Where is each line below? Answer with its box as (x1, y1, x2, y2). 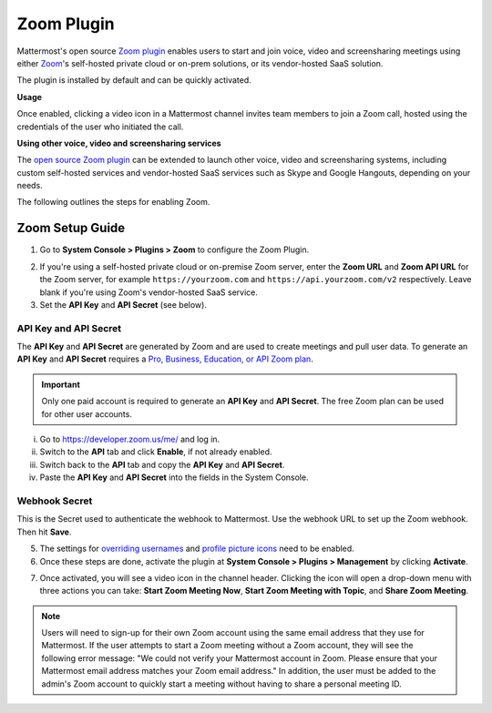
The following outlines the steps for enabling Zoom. (16, 197, 210, 208)
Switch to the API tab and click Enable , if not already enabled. (39, 446, 272, 457)
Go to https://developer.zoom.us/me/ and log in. (39, 433, 220, 445)
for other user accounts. (41, 408, 132, 419)
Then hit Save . (16, 526, 72, 537)
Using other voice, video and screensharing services (16, 138, 222, 148)
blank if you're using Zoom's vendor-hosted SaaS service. (39, 287, 259, 298)
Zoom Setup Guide (16, 220, 126, 236)
